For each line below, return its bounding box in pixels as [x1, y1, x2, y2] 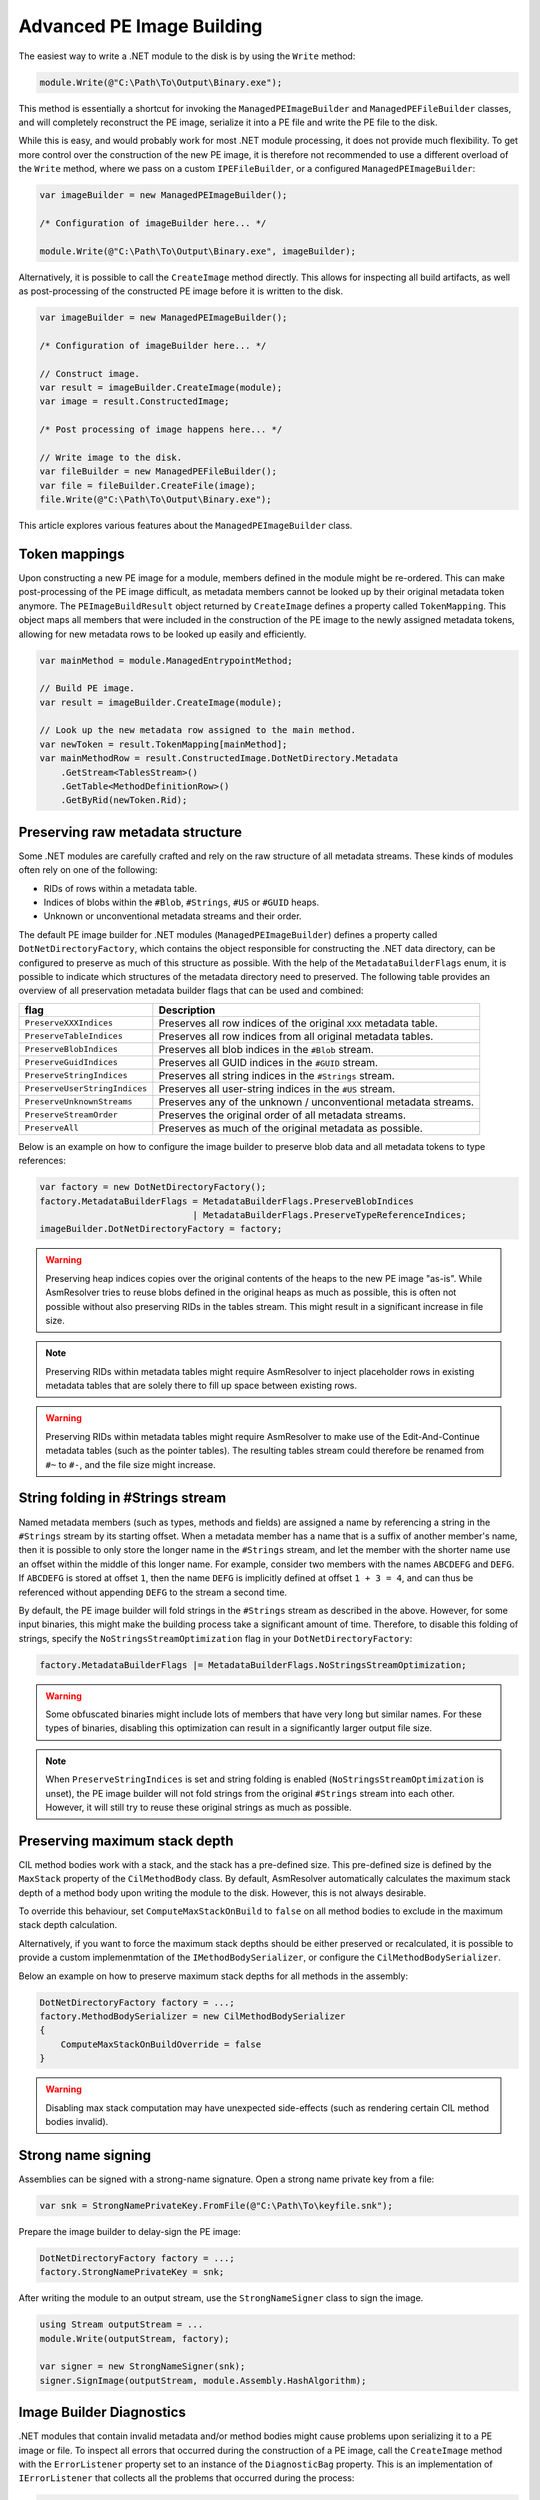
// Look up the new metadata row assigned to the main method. [39, 725, 357, 736]
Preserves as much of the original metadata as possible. [158, 1121, 424, 1135]
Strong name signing [18, 2146, 152, 2164]
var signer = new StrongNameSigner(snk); [39, 2361, 246, 2372]
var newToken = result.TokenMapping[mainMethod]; [39, 738, 288, 750]
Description [158, 1003, 216, 1017]
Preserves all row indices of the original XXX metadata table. [158, 1016, 439, 1030]
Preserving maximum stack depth [18, 1832, 234, 1849]
